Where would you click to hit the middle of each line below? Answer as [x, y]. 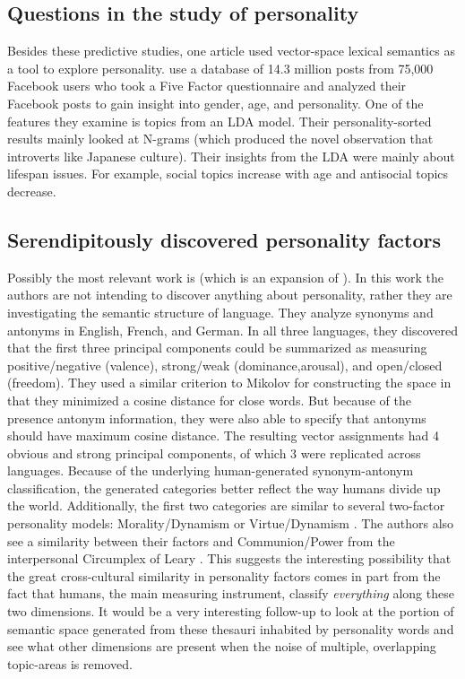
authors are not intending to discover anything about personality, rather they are [230, 295]
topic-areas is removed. [70, 663]
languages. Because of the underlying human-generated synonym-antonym [211, 470]
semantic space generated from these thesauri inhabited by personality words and [231, 628]
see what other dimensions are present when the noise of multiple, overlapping [222, 646]
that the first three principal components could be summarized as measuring [217, 348]
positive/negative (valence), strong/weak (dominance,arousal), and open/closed [225, 365]
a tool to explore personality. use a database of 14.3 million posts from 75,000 [220, 68]
